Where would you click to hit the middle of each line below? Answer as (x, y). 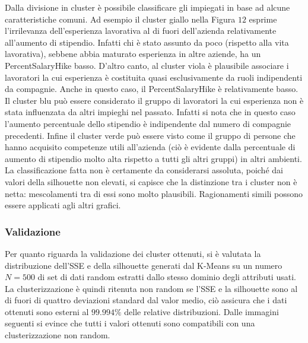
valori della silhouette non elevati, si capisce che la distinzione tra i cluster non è (151, 181)
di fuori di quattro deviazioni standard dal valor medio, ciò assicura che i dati (146, 300)
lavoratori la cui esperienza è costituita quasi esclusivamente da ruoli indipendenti (154, 77)
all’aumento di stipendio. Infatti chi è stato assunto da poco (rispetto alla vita (147, 42)
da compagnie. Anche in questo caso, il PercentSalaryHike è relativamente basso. (152, 89)
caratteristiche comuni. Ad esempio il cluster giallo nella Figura (120, 19)
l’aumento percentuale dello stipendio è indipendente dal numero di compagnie (148, 123)
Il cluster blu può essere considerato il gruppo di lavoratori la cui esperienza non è (154, 100)
